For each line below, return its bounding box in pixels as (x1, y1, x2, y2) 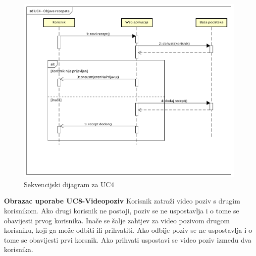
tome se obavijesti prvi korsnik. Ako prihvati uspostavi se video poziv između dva (4, 234, 252, 245)
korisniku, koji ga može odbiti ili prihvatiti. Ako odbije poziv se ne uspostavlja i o (4, 225, 252, 235)
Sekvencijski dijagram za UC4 (24, 179, 114, 189)
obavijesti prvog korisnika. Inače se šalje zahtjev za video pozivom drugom (4, 215, 230, 225)
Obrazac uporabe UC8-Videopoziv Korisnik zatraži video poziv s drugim (4, 196, 240, 206)
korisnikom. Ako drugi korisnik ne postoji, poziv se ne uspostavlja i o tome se (4, 205, 239, 215)
